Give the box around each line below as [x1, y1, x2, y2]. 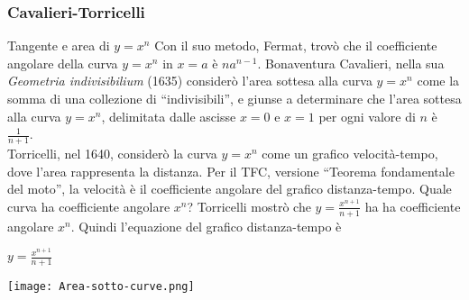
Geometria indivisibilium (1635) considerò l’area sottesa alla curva [7, 71, 372, 90]
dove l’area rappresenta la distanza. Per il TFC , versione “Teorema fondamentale [7, 161, 455, 180]
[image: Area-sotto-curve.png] [7, 280, 195, 294]
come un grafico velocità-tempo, [262, 144, 438, 163]
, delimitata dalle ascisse [101, 106, 236, 125]
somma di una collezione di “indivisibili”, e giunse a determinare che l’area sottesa [7, 89, 462, 107]
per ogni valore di [318, 106, 416, 125]
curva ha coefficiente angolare [7, 196, 170, 215]
